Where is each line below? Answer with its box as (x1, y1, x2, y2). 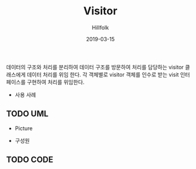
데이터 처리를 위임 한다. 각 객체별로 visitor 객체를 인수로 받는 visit (26, 70, 179, 78)
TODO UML (6, 109, 49, 119)
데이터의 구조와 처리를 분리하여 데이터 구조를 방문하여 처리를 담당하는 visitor (6, 63, 184, 70)
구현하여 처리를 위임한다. (26, 78, 85, 85)
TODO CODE (6, 155, 54, 165)
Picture (14, 124, 33, 132)
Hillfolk (91, 24, 109, 31)
